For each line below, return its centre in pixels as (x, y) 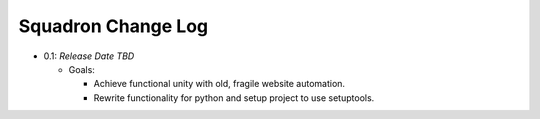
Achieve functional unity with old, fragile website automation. (219, 84)
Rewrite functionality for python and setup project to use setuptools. (234, 97)
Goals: (81, 69)
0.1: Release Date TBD (89, 56)
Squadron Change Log (113, 26)
